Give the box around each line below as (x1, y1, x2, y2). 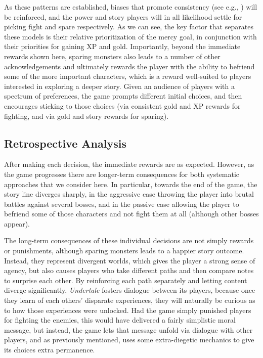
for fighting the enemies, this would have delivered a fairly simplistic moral (4, 315, 236, 325)
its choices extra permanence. (4, 344, 95, 355)
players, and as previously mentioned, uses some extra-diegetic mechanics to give (4, 334, 254, 345)
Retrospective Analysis (4, 135, 126, 151)
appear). (4, 218, 30, 229)
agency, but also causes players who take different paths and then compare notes (4, 265, 254, 276)
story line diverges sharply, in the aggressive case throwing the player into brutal (4, 189, 254, 199)
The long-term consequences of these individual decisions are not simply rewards (4, 235, 254, 246)
